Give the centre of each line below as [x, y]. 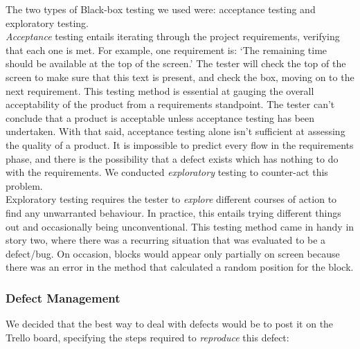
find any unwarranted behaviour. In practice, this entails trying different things [173, 212]
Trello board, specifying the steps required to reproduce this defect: [147, 337]
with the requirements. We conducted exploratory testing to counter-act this [167, 172]
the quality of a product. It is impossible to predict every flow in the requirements [180, 144]
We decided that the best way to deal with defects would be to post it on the [170, 324]
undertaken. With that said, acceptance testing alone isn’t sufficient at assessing [175, 131]
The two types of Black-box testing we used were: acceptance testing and [161, 9]
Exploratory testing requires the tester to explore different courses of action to [171, 199]
